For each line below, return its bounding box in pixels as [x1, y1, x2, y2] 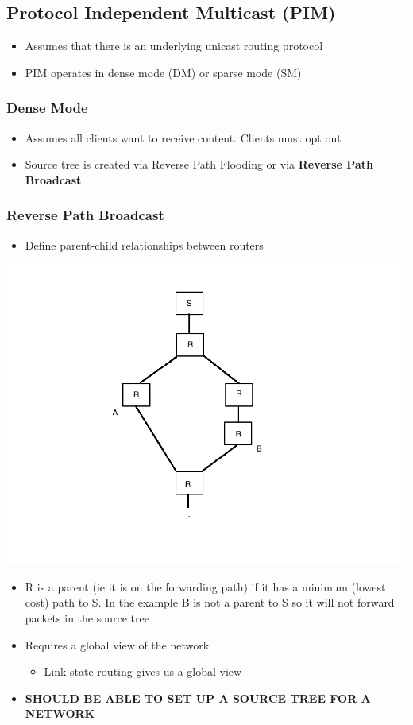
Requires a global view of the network [25, 636, 210, 653]
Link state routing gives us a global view [44, 663, 242, 680]
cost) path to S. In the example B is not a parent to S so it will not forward [25, 594, 395, 611]
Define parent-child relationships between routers [25, 236, 264, 253]
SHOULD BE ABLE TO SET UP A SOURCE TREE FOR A [25, 689, 371, 706]
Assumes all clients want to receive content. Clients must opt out [25, 129, 342, 145]
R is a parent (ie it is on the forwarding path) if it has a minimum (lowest [25, 578, 386, 595]
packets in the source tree [25, 609, 149, 626]
